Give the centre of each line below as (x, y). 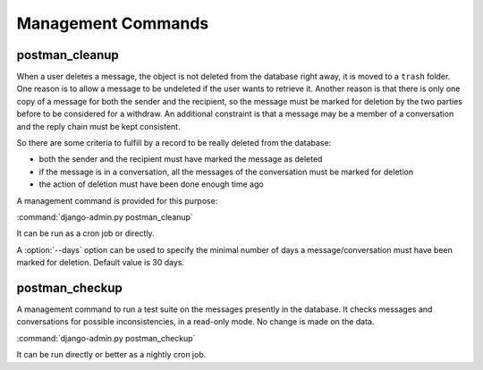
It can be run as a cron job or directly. (86, 233)
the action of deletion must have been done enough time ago (151, 184)
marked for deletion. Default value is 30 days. (101, 263)
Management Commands (113, 23)
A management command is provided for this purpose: (117, 200)
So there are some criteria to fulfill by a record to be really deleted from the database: (174, 143)
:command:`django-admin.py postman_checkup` (106, 338)
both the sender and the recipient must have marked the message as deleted (181, 159)
